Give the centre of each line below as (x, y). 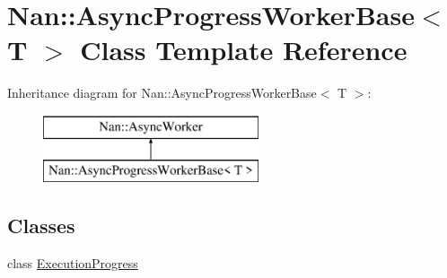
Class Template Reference (244, 50)
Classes (41, 226)
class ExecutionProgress (73, 263)
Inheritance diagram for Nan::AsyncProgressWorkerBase (162, 93)
